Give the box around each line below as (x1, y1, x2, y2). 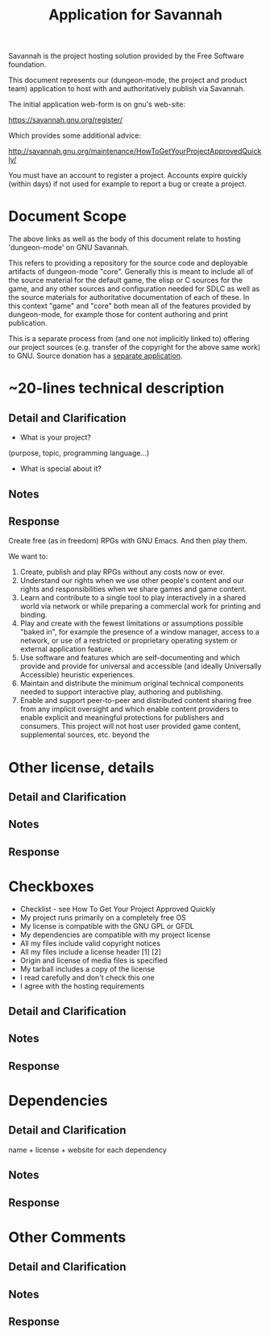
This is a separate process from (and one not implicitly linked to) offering (8, 334, 250, 343)
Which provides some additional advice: (8, 131, 142, 140)
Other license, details (8, 758, 155, 776)
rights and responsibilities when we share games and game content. (19, 585, 247, 594)
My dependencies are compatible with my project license (19, 930, 211, 939)
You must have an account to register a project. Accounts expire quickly (8, 171, 247, 181)
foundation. (8, 60, 47, 69)
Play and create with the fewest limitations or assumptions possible (19, 618, 244, 628)
